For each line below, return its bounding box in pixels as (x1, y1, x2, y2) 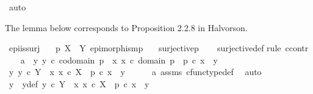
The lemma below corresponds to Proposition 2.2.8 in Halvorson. (5, 21, 248, 34)
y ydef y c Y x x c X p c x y (9, 77, 149, 90)
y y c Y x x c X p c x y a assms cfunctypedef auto (9, 65, 262, 78)
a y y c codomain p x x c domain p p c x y (20, 53, 218, 66)
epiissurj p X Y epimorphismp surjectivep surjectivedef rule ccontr (9, 42, 309, 54)
